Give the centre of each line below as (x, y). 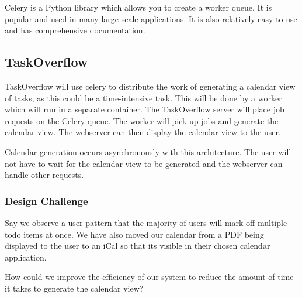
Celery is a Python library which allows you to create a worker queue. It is (138, 7)
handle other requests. (44, 175)
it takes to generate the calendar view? (74, 288)
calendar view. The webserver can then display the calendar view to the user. (143, 132)
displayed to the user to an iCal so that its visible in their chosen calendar (138, 246)
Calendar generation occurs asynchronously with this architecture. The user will (148, 151)
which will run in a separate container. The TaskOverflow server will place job (145, 109)
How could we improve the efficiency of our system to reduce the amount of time (149, 277)
